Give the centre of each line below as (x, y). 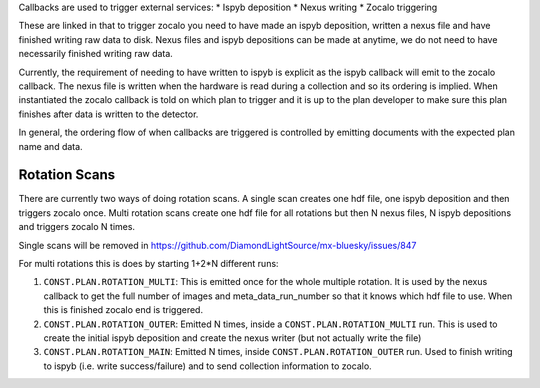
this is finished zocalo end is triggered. (123, 310)
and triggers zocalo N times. (76, 227)
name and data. (51, 146)
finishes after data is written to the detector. (108, 114)
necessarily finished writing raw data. (96, 54)
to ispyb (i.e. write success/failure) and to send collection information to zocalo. (207, 366)
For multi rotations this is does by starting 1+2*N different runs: (148, 263)
